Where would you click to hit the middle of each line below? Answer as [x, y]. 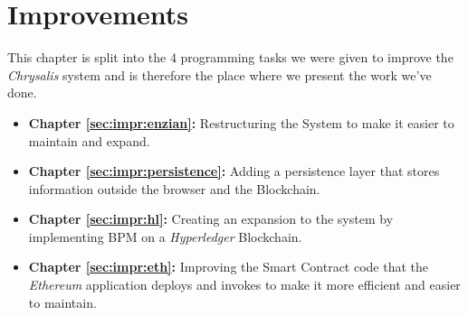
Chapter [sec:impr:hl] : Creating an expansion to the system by [211, 219]
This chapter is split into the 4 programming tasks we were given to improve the [230, 57]
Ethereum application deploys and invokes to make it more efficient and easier [244, 285]
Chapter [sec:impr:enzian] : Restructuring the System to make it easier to [241, 122]
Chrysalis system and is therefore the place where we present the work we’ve [220, 74]
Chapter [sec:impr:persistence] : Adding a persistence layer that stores [234, 171]
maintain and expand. [89, 140]
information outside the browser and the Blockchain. [174, 188]
